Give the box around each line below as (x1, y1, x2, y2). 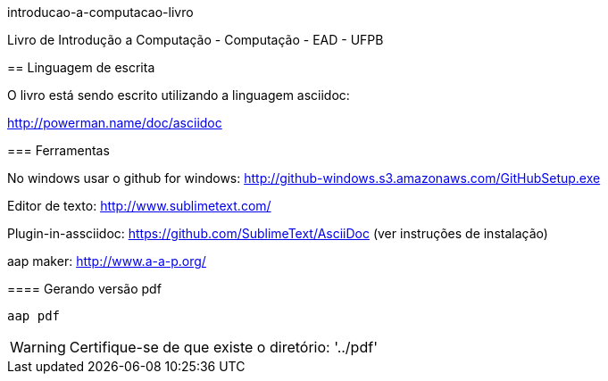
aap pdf (7, 309, 61, 323)
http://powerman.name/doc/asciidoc (7, 115, 222, 130)
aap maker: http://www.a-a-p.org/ (7, 253, 206, 269)
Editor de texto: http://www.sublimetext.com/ (7, 198, 271, 213)
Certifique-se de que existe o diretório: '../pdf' (69, 338, 378, 356)
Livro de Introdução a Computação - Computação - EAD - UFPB (7, 32, 384, 47)
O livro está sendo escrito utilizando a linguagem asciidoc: (7, 87, 350, 103)
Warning (10, 338, 66, 356)
